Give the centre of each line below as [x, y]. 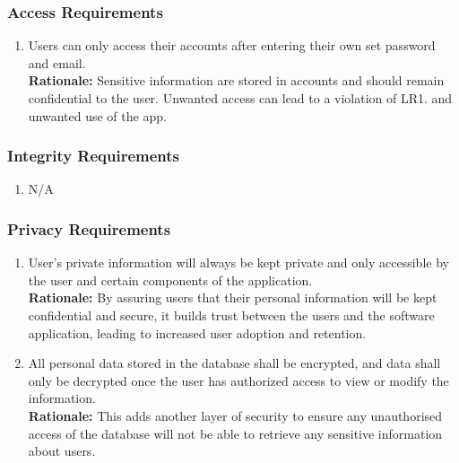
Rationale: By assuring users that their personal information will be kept [233, 297]
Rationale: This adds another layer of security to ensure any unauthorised [235, 415]
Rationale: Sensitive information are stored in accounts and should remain [236, 80]
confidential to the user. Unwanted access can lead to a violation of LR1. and [240, 98]
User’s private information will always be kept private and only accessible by [238, 262]
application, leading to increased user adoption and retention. [197, 332]
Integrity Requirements [94, 156]
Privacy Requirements [89, 228]
